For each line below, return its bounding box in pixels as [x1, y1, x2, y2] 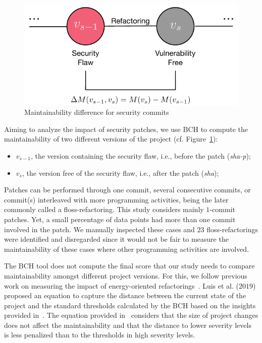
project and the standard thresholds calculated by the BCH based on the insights [4, 300, 256, 310]
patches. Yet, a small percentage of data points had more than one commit [4, 214, 236, 224]
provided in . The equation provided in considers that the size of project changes [4, 310, 258, 320]
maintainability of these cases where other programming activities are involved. [4, 243, 249, 254]
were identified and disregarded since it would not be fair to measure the [4, 234, 229, 244]
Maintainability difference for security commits [24, 107, 169, 117]
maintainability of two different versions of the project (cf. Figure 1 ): [4, 133, 218, 144]
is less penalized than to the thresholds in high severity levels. [4, 329, 195, 340]
